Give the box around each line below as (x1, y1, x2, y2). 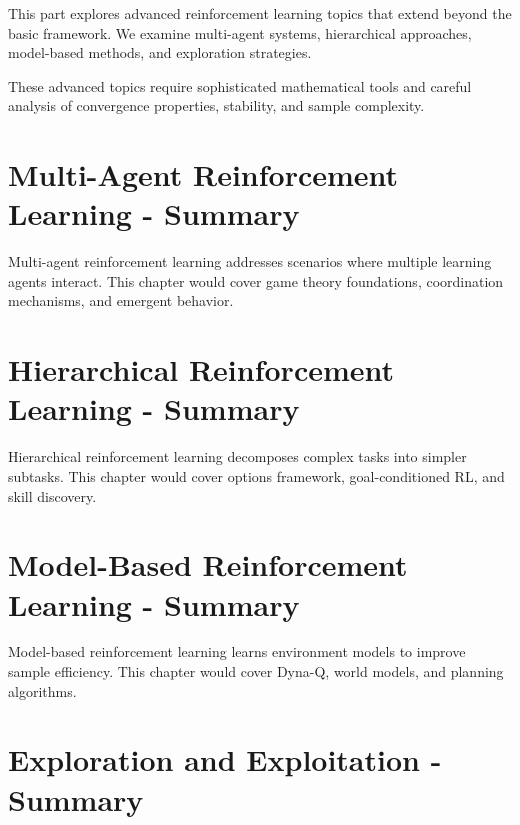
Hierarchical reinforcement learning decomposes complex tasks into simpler (8, 446, 467, 467)
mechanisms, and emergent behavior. (8, 290, 234, 311)
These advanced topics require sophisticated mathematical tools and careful (8, 75, 472, 96)
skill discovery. (8, 485, 97, 506)
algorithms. (8, 680, 77, 701)
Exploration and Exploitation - (8, 739, 442, 780)
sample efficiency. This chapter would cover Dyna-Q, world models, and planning (8, 661, 504, 682)
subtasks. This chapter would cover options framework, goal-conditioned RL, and (8, 465, 505, 486)
